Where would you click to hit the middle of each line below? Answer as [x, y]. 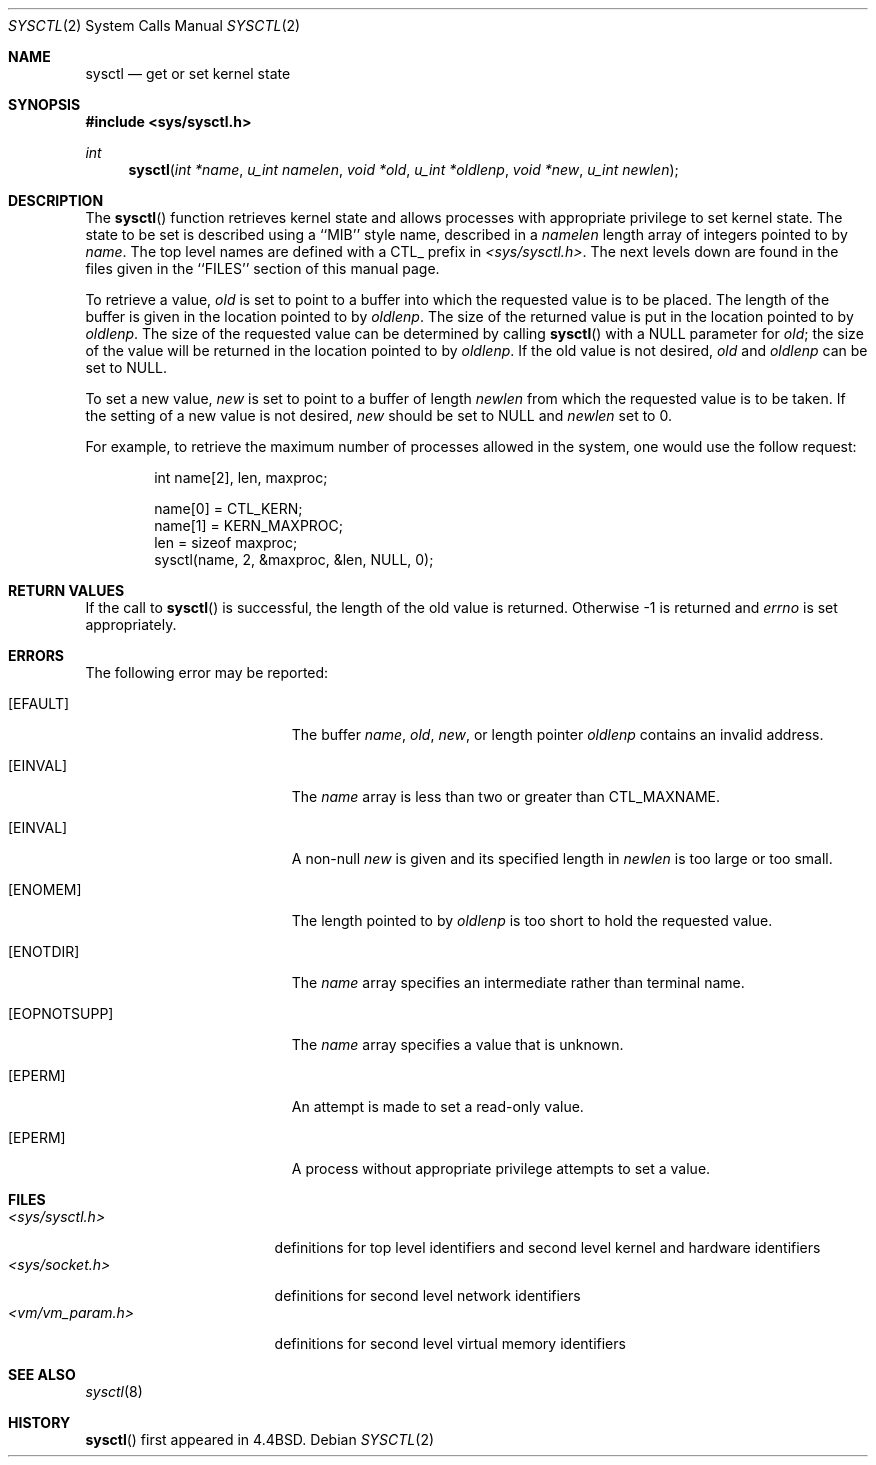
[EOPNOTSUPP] [61, 1013]
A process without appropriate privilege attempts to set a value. [501, 1168]
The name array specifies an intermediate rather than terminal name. [518, 982]
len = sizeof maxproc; [226, 542]
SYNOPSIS [44, 104]
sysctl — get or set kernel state [188, 73]
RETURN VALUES [66, 590]
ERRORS [36, 655]
